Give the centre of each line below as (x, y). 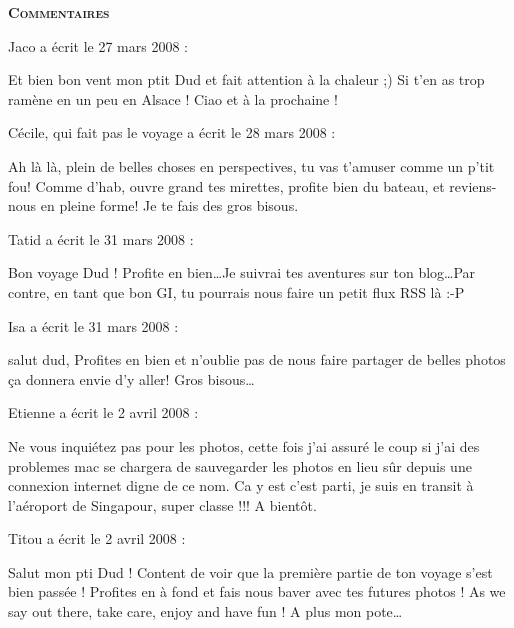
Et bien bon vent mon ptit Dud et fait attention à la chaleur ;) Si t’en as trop (246, 79)
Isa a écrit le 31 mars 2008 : (93, 325)
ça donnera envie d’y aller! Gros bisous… (131, 378)
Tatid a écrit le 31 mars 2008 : (101, 238)
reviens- (473, 185)
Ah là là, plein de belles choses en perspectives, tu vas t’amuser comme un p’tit (251, 165)
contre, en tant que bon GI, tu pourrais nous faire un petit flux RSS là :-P (236, 291)
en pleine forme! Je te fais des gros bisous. (169, 205)
